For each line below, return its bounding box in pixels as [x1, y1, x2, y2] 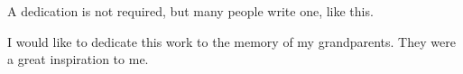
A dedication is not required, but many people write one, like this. [7, 2, 374, 20]
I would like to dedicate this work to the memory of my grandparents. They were [7, 32, 456, 51]
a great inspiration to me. [7, 50, 149, 69]
